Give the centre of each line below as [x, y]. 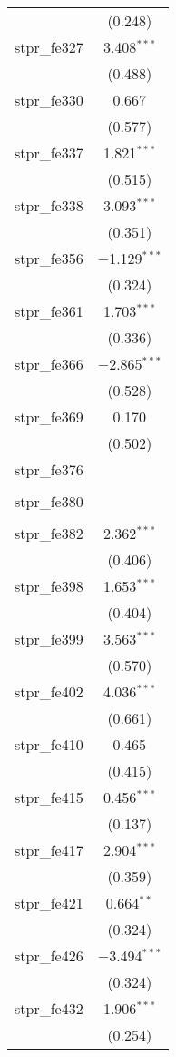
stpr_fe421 [49, 903]
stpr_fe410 [49, 744]
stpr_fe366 [49, 364]
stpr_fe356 [49, 258]
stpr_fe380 [49, 501]
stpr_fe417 [49, 850]
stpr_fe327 [49, 47]
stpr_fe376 [49, 469]
